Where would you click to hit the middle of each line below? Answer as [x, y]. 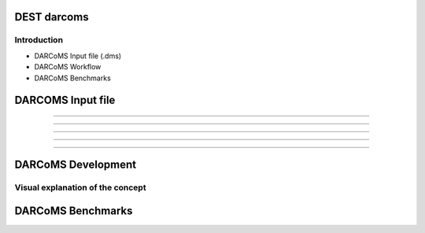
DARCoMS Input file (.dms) [78, 56]
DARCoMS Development [76, 165]
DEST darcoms [52, 17]
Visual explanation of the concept [80, 187]
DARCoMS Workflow [68, 67]
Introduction [39, 40]
